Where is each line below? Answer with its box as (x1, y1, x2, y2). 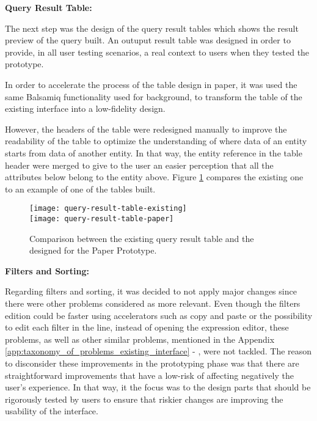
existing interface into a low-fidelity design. (5, 102, 166, 115)
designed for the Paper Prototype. (29, 244, 157, 257)
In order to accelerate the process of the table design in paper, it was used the (5, 78, 297, 90)
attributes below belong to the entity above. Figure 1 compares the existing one (5, 170, 304, 183)
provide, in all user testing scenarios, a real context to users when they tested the (5, 45, 310, 58)
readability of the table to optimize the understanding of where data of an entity (5, 134, 307, 147)
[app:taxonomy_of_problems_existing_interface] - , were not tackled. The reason (5, 345, 312, 357)
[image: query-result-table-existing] (29, 204, 187, 213)
